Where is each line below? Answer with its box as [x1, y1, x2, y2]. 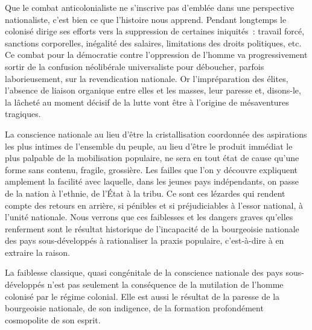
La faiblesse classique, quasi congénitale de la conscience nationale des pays [5, 266, 283, 279]
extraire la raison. [5, 246, 70, 258]
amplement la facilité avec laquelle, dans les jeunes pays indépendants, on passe [5, 175, 299, 188]
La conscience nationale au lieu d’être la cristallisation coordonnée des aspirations [5, 127, 307, 140]
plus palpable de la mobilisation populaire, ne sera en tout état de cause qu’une [5, 151, 299, 164]
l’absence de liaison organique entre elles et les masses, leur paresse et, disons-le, [5, 84, 301, 97]
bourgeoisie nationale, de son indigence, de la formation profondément [5, 302, 264, 314]
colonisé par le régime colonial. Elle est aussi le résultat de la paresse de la [5, 290, 280, 302]
